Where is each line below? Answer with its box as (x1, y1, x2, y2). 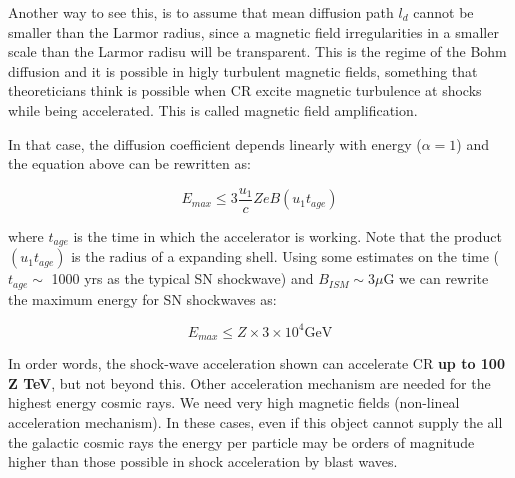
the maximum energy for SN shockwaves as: (8, 288, 277, 309)
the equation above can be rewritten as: (8, 153, 251, 174)
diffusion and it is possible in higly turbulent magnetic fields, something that (8, 60, 478, 81)
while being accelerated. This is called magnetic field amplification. (8, 99, 418, 120)
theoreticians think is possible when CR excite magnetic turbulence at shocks (8, 80, 482, 101)
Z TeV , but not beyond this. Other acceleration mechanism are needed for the (8, 372, 491, 393)
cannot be (413, 2, 474, 22)
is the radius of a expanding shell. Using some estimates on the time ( (71, 246, 500, 267)
